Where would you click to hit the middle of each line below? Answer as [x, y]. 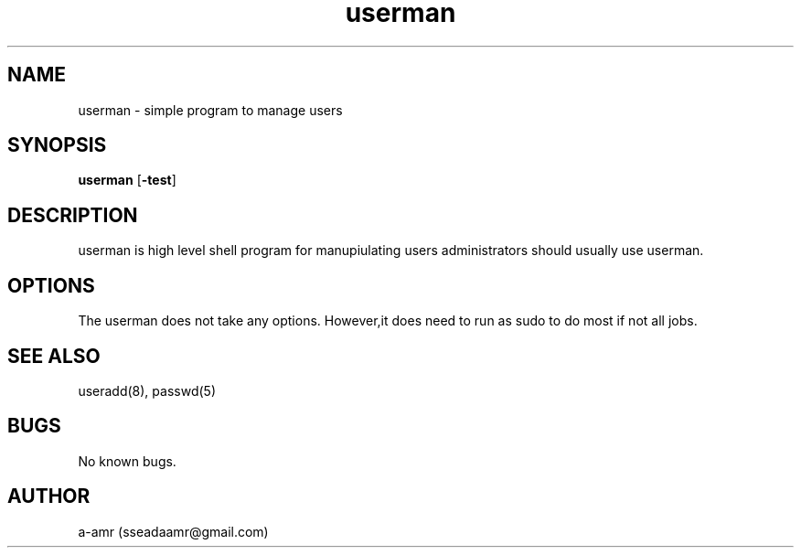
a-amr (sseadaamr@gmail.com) [173, 531]
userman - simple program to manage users [210, 110]
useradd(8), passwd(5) [147, 390]
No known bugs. [127, 461]
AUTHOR [49, 496]
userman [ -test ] [127, 180]
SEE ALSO [54, 356]
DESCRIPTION [73, 215]
